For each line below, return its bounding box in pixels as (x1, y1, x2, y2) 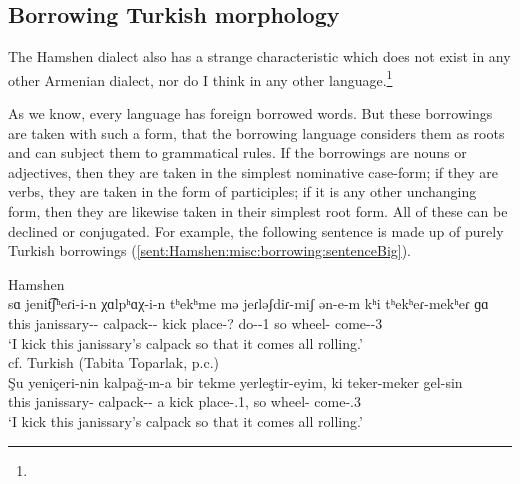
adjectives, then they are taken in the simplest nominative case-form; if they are (8, 161, 498, 182)
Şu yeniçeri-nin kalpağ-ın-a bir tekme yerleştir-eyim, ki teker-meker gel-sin (8, 371, 463, 392)
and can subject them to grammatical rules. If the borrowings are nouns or (8, 142, 467, 163)
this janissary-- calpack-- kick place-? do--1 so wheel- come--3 (8, 312, 383, 333)
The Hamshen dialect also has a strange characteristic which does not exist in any (8, 46, 511, 67)
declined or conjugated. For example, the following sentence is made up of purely (8, 220, 504, 241)
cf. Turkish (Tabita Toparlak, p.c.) (8, 352, 219, 373)
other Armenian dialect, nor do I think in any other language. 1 (8, 66, 393, 90)
